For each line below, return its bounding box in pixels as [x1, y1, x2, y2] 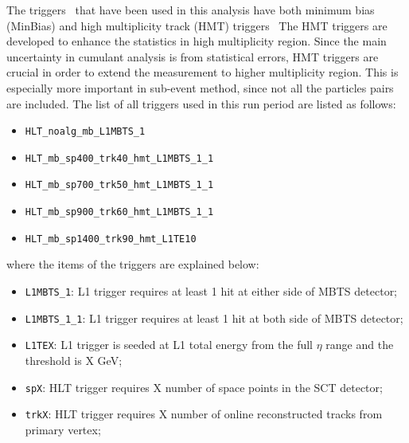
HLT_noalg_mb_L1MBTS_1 [25, 126, 146, 138]
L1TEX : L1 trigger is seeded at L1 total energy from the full [25, 336, 313, 353]
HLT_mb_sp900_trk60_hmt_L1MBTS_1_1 [25, 206, 214, 218]
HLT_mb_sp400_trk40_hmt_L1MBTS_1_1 [25, 152, 214, 164]
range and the [325, 336, 394, 353]
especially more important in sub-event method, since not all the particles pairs [6, 79, 394, 96]
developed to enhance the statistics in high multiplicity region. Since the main [6, 33, 387, 49]
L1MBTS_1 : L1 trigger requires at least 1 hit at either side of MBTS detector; [25, 283, 398, 300]
